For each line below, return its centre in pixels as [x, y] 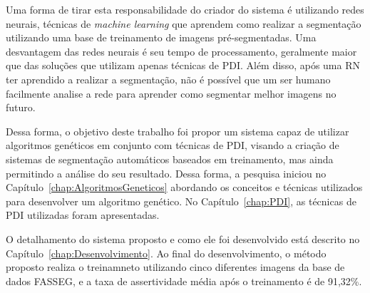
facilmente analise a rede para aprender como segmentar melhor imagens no [171, 93]
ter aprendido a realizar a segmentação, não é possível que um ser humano [168, 79]
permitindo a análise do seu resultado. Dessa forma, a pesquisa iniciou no [166, 173]
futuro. [21, 107]
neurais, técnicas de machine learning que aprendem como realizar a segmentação [184, 23]
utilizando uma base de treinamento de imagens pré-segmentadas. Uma [161, 37]
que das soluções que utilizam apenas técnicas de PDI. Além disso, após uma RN [183, 65]
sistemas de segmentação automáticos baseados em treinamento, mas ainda [170, 159]
